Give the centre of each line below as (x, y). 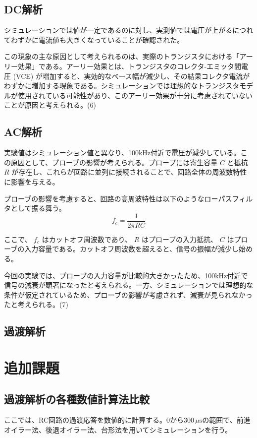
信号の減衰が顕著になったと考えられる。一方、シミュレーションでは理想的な (129, 285)
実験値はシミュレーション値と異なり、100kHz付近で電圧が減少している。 (122, 153)
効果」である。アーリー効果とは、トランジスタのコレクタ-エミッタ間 (129, 66)
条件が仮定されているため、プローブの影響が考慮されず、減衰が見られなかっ (128, 294)
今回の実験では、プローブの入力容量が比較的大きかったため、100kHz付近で (126, 275)
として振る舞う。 (38, 208)
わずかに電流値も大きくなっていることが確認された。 (97, 39)
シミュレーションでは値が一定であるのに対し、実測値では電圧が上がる (118, 30)
